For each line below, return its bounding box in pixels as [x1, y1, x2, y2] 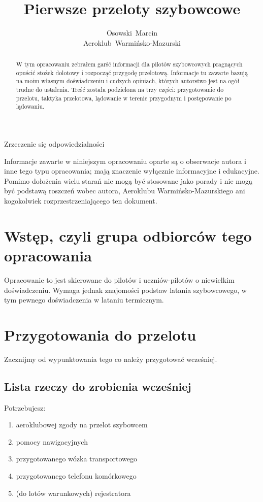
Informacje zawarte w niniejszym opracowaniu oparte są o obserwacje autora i [4, 155, 246, 166]
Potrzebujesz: [4, 402, 46, 413]
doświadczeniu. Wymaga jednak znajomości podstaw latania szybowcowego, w [4, 284, 247, 295]
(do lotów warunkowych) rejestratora [16, 487, 131, 498]
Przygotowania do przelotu [4, 324, 196, 345]
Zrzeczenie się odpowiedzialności [4, 139, 105, 149]
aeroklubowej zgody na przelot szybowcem [16, 419, 148, 430]
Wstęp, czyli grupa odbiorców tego [4, 225, 252, 246]
